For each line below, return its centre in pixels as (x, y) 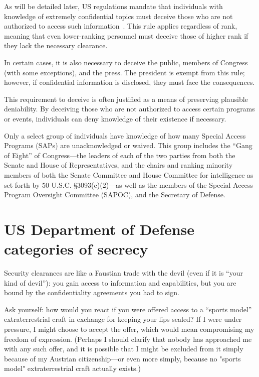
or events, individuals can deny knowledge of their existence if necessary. (115, 118)
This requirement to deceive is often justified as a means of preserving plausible (126, 99)
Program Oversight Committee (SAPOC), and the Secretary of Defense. (115, 195)
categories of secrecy (76, 249)
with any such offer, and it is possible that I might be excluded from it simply (124, 349)
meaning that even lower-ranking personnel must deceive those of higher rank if (126, 35)
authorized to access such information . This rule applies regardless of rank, (121, 26)
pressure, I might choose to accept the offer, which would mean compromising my (129, 329)
